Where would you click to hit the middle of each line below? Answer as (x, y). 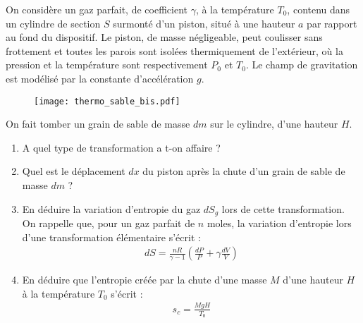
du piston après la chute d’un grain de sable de (244, 171)
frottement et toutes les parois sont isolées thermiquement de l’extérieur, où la (174, 50)
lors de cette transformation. (283, 208)
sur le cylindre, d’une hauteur (274, 124)
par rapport (332, 23)
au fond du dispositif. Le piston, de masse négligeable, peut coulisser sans (164, 37)
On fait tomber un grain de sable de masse (98, 124)
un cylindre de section (53, 23)
